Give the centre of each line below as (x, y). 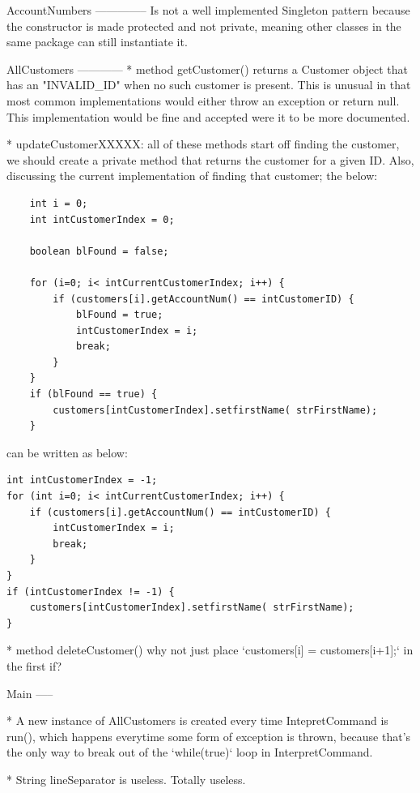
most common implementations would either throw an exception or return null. (203, 100)
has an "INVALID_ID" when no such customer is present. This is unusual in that (209, 85)
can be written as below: (67, 452)
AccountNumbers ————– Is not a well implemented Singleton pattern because (208, 10)
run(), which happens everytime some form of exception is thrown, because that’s (209, 736)
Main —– (30, 693)
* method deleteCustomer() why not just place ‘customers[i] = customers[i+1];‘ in (210, 650)
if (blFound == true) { (93, 394)
